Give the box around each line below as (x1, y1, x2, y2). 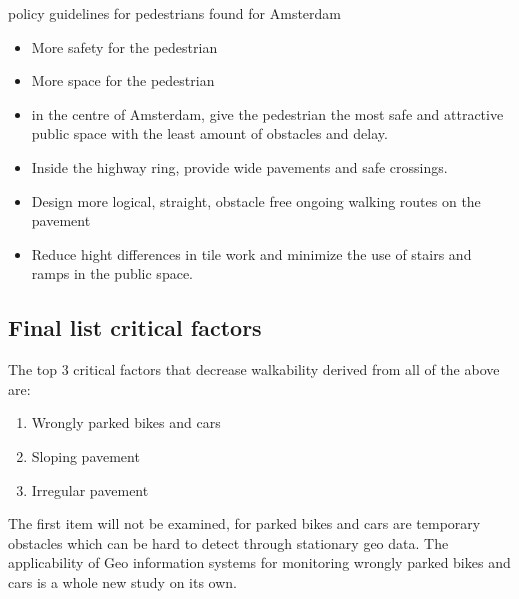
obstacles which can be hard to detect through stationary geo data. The (8, 532, 449, 553)
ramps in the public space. (31, 263, 193, 284)
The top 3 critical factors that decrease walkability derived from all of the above (8, 359, 500, 380)
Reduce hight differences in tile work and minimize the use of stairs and (31, 243, 472, 264)
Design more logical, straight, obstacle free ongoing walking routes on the (31, 190, 481, 211)
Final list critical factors (8, 312, 262, 343)
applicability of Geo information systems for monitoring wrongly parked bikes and (8, 552, 511, 573)
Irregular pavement (31, 479, 149, 500)
